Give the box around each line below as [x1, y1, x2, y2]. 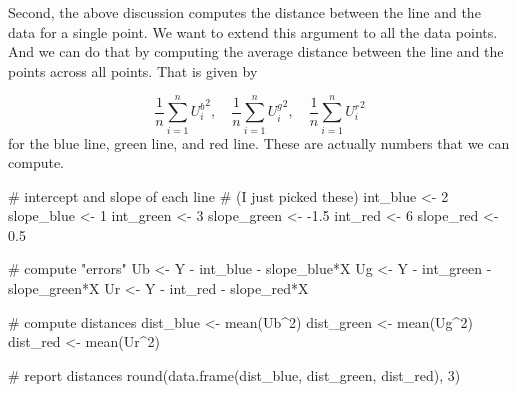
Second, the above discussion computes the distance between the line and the [8, 2, 481, 22]
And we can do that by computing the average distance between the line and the [8, 41, 504, 62]
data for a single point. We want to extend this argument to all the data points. [8, 21, 498, 42]
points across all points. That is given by [8, 60, 258, 81]
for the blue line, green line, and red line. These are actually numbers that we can [8, 132, 510, 153]
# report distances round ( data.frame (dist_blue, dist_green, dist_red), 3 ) [8, 364, 461, 385]
